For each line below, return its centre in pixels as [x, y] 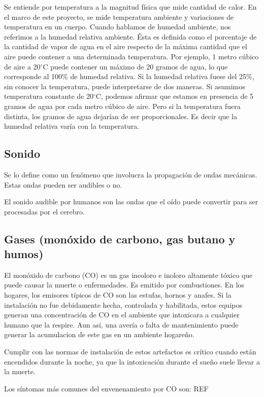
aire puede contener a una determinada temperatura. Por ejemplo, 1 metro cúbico [131, 56]
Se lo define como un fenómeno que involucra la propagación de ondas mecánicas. [131, 174]
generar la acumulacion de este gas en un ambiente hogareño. [99, 334]
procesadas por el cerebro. [44, 211]
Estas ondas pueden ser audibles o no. [63, 184]
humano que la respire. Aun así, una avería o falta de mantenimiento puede [121, 324]
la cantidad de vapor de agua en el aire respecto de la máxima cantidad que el [126, 46]
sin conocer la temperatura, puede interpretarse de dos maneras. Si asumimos [125, 86]
